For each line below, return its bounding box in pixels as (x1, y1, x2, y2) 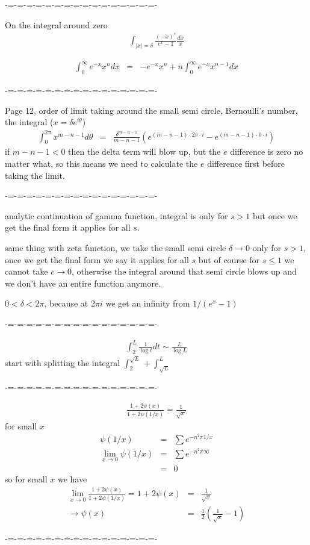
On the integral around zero (5, 18, 108, 31)
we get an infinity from (105, 297, 190, 310)
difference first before (207, 157, 285, 169)
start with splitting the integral (5, 356, 120, 369)
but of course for (198, 253, 260, 266)
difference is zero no (230, 145, 303, 158)
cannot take (5, 265, 48, 278)
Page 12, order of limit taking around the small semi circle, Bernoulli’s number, (5, 104, 298, 116)
